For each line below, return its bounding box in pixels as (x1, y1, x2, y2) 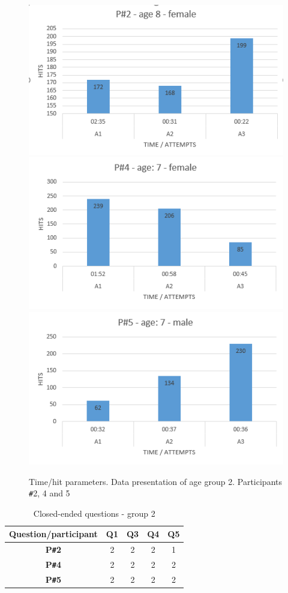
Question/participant (9, 528, 98, 540)
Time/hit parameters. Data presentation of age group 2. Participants (29, 475, 282, 487)
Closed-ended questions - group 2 (33, 507, 155, 519)
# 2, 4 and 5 (29, 487, 70, 499)
